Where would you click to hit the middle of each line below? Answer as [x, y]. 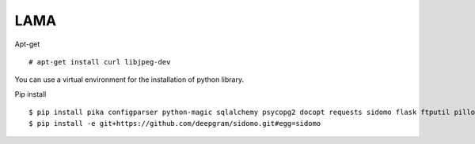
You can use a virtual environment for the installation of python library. [129, 79]
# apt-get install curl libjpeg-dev [100, 62]
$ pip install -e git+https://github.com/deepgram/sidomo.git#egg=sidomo [175, 123]
